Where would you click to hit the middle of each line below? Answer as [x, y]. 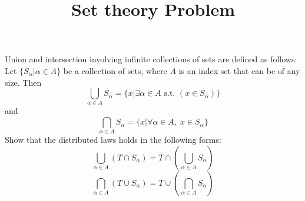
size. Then [23, 82]
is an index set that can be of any [239, 70]
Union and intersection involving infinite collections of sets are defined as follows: [151, 59]
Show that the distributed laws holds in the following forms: [113, 140]
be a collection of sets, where [115, 70]
